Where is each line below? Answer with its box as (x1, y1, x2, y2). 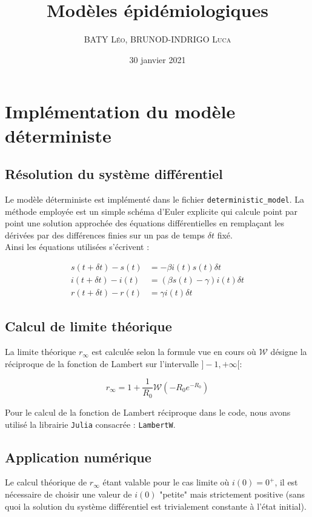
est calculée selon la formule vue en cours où (91, 345, 256, 358)
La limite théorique (5, 345, 76, 358)
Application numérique (5, 447, 151, 466)
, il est (274, 476, 298, 488)
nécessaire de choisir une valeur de (5, 487, 132, 500)
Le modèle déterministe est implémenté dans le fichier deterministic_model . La (5, 192, 305, 205)
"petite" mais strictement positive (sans (159, 487, 305, 500)
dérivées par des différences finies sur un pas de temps (5, 228, 205, 241)
